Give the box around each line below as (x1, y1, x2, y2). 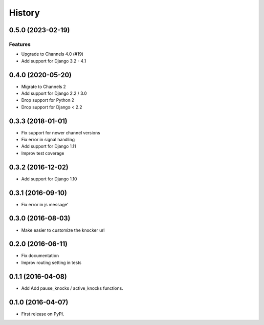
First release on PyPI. (21, 311, 65, 317)
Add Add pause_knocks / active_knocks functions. (21, 285, 123, 291)
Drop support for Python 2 (21, 97, 74, 103)
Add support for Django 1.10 (21, 176, 77, 182)
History (9, 7, 40, 18)
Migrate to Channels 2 (21, 84, 66, 89)
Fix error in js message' (21, 201, 68, 207)
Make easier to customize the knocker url (21, 227, 105, 233)
